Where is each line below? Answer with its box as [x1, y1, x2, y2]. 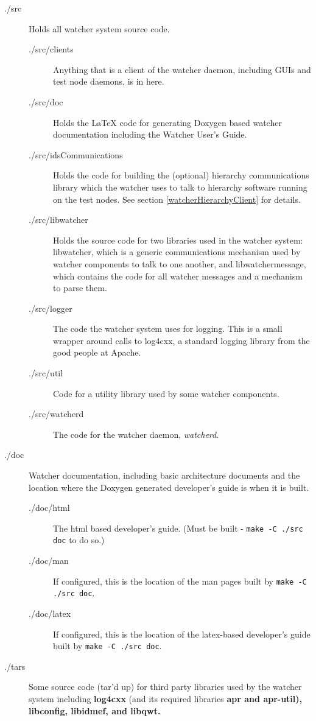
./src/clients [29, 43, 74, 55]
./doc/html [29, 501, 70, 514]
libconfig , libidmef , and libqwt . [29, 704, 161, 717]
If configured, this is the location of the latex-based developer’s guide [53, 627, 311, 640]
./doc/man [29, 554, 69, 567]
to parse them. [53, 281, 107, 294]
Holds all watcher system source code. [29, 22, 170, 35]
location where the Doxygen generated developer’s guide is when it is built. [29, 480, 309, 493]
